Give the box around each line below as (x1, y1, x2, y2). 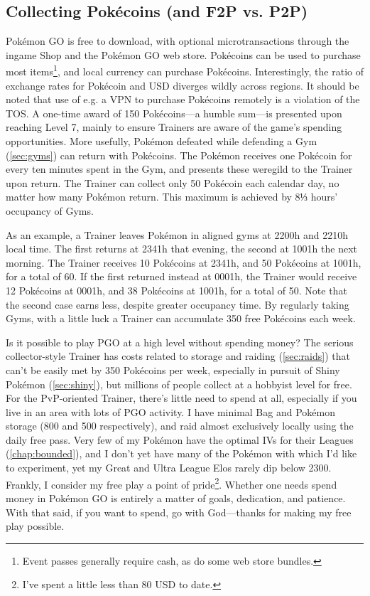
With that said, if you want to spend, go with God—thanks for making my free (6, 504, 352, 519)
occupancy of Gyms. (6, 203, 94, 218)
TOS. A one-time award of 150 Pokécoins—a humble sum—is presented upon (6, 105, 342, 120)
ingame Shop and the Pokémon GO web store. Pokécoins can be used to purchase (6, 47, 361, 62)
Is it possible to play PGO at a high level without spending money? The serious (6, 334, 354, 349)
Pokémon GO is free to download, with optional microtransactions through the (6, 33, 349, 48)
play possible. (6, 518, 65, 533)
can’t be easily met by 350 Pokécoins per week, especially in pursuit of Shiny (6, 362, 340, 377)
